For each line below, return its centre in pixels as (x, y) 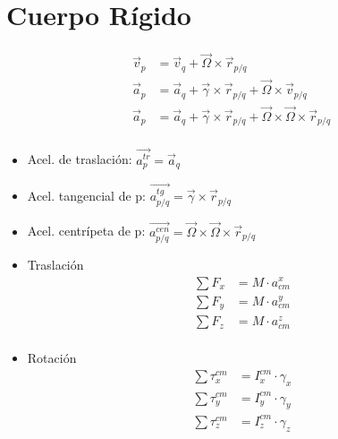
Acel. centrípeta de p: (86, 231)
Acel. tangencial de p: (87, 196)
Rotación (52, 358)
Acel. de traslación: (80, 159)
